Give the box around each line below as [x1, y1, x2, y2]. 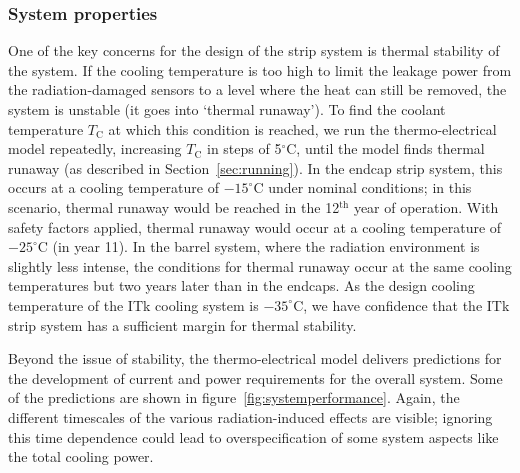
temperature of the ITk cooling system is [8, 294, 259, 315]
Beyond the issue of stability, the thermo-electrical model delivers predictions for [8, 348, 502, 369]
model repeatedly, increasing [8, 138, 182, 159]
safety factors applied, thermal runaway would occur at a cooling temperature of [8, 216, 502, 237]
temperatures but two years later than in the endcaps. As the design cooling [8, 275, 475, 296]
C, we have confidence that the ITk [293, 294, 510, 315]
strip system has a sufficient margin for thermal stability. [8, 314, 357, 335]
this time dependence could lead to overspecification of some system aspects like [8, 426, 499, 447]
